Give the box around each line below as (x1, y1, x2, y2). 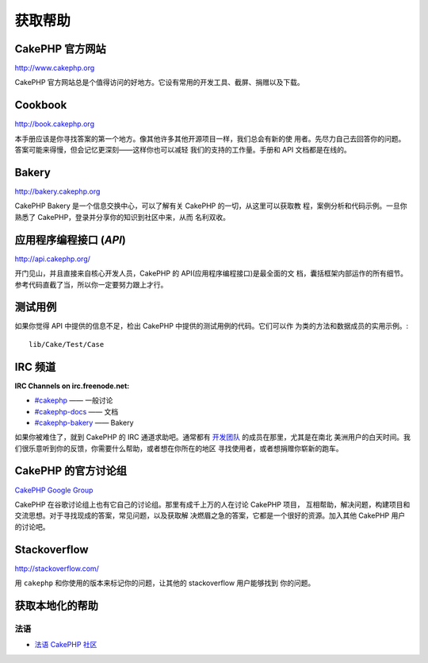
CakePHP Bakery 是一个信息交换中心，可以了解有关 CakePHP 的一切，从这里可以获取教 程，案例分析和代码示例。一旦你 (14, 201, 407, 210)
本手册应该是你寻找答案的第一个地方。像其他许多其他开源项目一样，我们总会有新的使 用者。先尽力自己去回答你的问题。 (14, 133, 406, 143)
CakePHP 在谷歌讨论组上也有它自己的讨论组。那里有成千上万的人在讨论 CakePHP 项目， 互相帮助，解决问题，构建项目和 (14, 499, 411, 509)
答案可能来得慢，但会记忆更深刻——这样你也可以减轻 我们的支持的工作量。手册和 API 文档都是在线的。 (14, 145, 352, 155)
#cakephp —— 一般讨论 (34, 395, 113, 405)
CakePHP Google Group (14, 485, 94, 495)
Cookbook (14, 98, 67, 112)
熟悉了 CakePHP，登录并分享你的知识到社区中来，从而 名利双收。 (14, 212, 230, 222)
